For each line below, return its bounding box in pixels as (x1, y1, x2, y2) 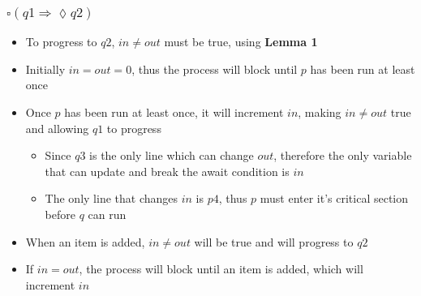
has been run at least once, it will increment (64, 104, 284, 121)
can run (88, 206, 127, 223)
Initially (25, 60, 66, 77)
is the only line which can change (89, 147, 254, 164)
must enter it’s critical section (260, 190, 409, 207)
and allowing (25, 119, 89, 136)
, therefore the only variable (273, 147, 412, 164)
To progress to (25, 33, 97, 50)
